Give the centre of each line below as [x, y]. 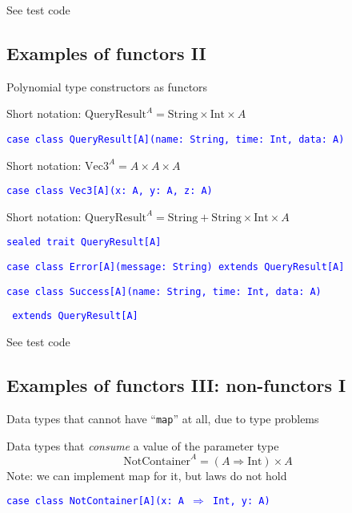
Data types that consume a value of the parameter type [143, 445]
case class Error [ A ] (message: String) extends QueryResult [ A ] [176, 267]
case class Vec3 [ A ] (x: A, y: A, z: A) [110, 191]
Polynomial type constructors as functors [107, 86]
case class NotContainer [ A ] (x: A [95, 501]
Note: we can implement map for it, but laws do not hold [147, 475]
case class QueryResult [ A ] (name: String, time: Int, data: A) [176, 139]
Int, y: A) [242, 501]
